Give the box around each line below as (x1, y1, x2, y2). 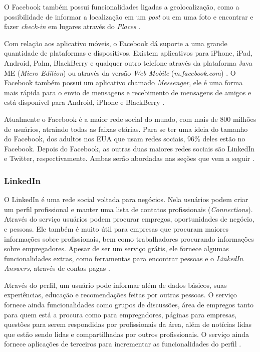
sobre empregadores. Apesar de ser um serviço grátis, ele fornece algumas (4, 243, 229, 254)
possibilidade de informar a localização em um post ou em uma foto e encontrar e (4, 11, 253, 22)
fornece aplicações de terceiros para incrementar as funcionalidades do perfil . (4, 338, 241, 349)
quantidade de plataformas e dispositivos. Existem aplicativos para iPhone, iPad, (4, 48, 252, 58)
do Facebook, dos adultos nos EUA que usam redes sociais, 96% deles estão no (4, 133, 245, 144)
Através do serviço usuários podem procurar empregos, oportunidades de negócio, (4, 214, 254, 224)
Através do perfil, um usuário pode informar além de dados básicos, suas (4, 279, 227, 290)
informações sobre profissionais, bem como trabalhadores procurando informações (4, 233, 254, 244)
